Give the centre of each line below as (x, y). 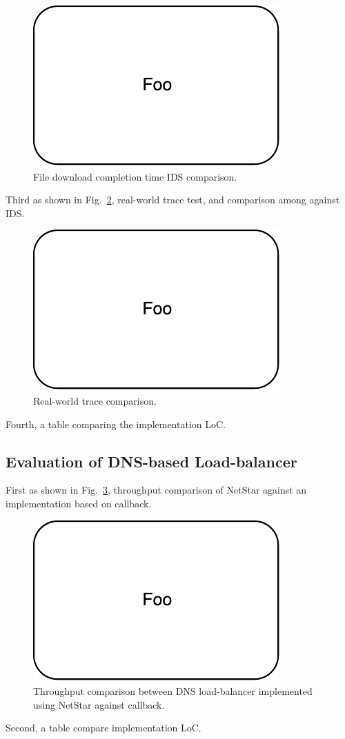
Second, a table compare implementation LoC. (103, 728)
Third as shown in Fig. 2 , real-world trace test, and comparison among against (173, 200)
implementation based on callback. (79, 503)
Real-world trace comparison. (95, 400)
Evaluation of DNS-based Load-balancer (151, 461)
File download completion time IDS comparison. (135, 176)
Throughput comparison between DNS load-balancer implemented (173, 691)
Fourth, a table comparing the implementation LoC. (116, 424)
